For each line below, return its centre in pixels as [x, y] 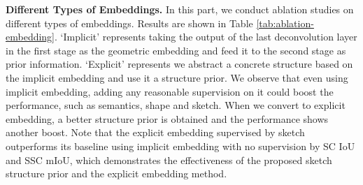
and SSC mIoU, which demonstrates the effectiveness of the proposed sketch [169, 160]
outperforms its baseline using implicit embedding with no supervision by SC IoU [180, 146]
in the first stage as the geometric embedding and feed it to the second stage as [176, 50]
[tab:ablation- [285, 23]
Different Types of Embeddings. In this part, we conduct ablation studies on [180, 9]
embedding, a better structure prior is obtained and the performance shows [167, 118]
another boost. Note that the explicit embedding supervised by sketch [155, 132]
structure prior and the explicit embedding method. [116, 173]
